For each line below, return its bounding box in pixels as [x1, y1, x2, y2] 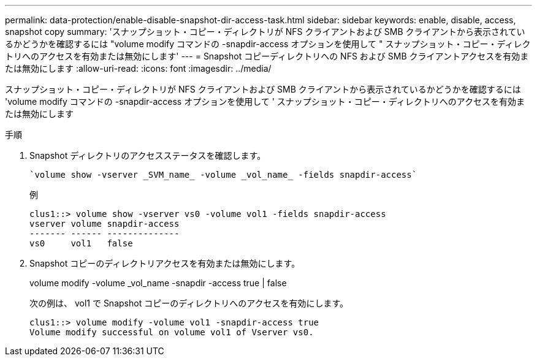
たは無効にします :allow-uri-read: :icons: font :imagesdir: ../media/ [5, 63, 272, 74]
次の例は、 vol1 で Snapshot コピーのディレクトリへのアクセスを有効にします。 [29, 298, 349, 308]
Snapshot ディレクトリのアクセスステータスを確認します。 [29, 150, 266, 161]
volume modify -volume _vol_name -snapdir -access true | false [29, 278, 287, 288]
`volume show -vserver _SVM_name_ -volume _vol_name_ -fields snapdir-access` [29, 170, 417, 180]
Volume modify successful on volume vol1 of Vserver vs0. [29, 327, 314, 337]
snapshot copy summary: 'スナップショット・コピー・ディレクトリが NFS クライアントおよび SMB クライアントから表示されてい [5, 26, 525, 37]
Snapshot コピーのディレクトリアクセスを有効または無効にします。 [29, 258, 300, 268]
